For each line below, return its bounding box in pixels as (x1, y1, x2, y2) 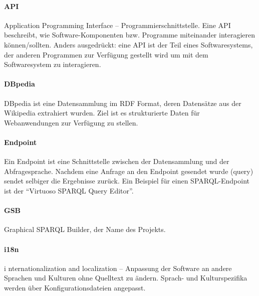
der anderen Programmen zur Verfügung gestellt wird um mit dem (4, 49, 208, 59)
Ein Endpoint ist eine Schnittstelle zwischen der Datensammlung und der (4, 156, 229, 166)
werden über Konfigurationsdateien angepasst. (4, 282, 146, 292)
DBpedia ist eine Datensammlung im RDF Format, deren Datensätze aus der (4, 97, 241, 108)
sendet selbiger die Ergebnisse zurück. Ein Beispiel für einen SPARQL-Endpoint (4, 175, 249, 186)
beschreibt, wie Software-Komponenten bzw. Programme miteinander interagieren (4, 29, 255, 40)
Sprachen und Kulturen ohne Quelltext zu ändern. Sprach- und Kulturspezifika (4, 272, 247, 283)
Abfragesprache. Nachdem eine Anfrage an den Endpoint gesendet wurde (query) (4, 165, 253, 176)
